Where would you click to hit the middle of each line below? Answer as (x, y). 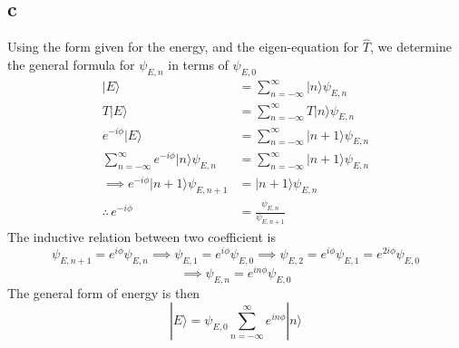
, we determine (411, 47)
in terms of (198, 65)
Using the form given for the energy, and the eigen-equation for (183, 47)
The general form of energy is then (104, 292)
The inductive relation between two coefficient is (142, 237)
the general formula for (71, 65)
